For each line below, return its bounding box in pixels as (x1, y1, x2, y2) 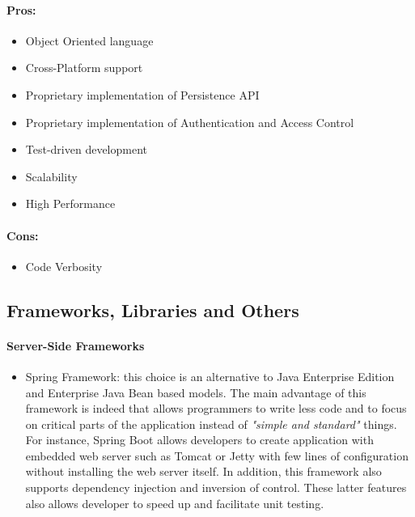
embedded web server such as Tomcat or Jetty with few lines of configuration (25, 447, 409, 464)
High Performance (25, 195, 116, 212)
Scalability (25, 167, 78, 184)
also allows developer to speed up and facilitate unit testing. (25, 494, 324, 511)
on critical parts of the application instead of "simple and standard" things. (25, 415, 397, 432)
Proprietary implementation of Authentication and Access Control (25, 113, 354, 130)
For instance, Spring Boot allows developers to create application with (25, 431, 374, 448)
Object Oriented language (25, 32, 154, 49)
